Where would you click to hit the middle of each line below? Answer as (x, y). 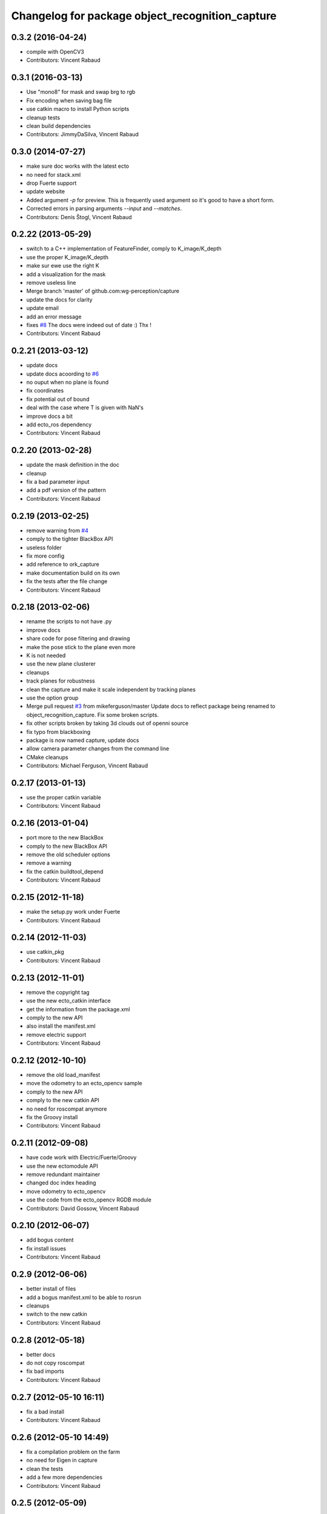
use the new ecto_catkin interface (69, 1001)
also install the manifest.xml (61, 1026)
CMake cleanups (48, 757)
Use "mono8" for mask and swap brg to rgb (81, 92)
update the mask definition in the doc (73, 465)
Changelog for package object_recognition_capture (144, 16)
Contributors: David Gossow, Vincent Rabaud (83, 1208)
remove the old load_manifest (63, 1074)
